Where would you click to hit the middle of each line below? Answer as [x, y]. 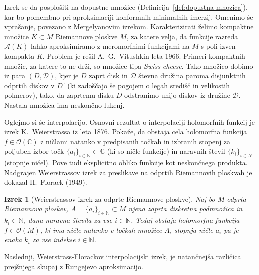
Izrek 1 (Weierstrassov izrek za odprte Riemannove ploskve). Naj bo [110, 199]
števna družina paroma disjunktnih [192, 75]
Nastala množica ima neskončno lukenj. [64, 104]
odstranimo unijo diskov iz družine [177, 95]
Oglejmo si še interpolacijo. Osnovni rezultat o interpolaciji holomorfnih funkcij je [129, 121]
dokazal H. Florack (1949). [46, 182]
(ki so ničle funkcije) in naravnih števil [166, 151]
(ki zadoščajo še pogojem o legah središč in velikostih [149, 85]
